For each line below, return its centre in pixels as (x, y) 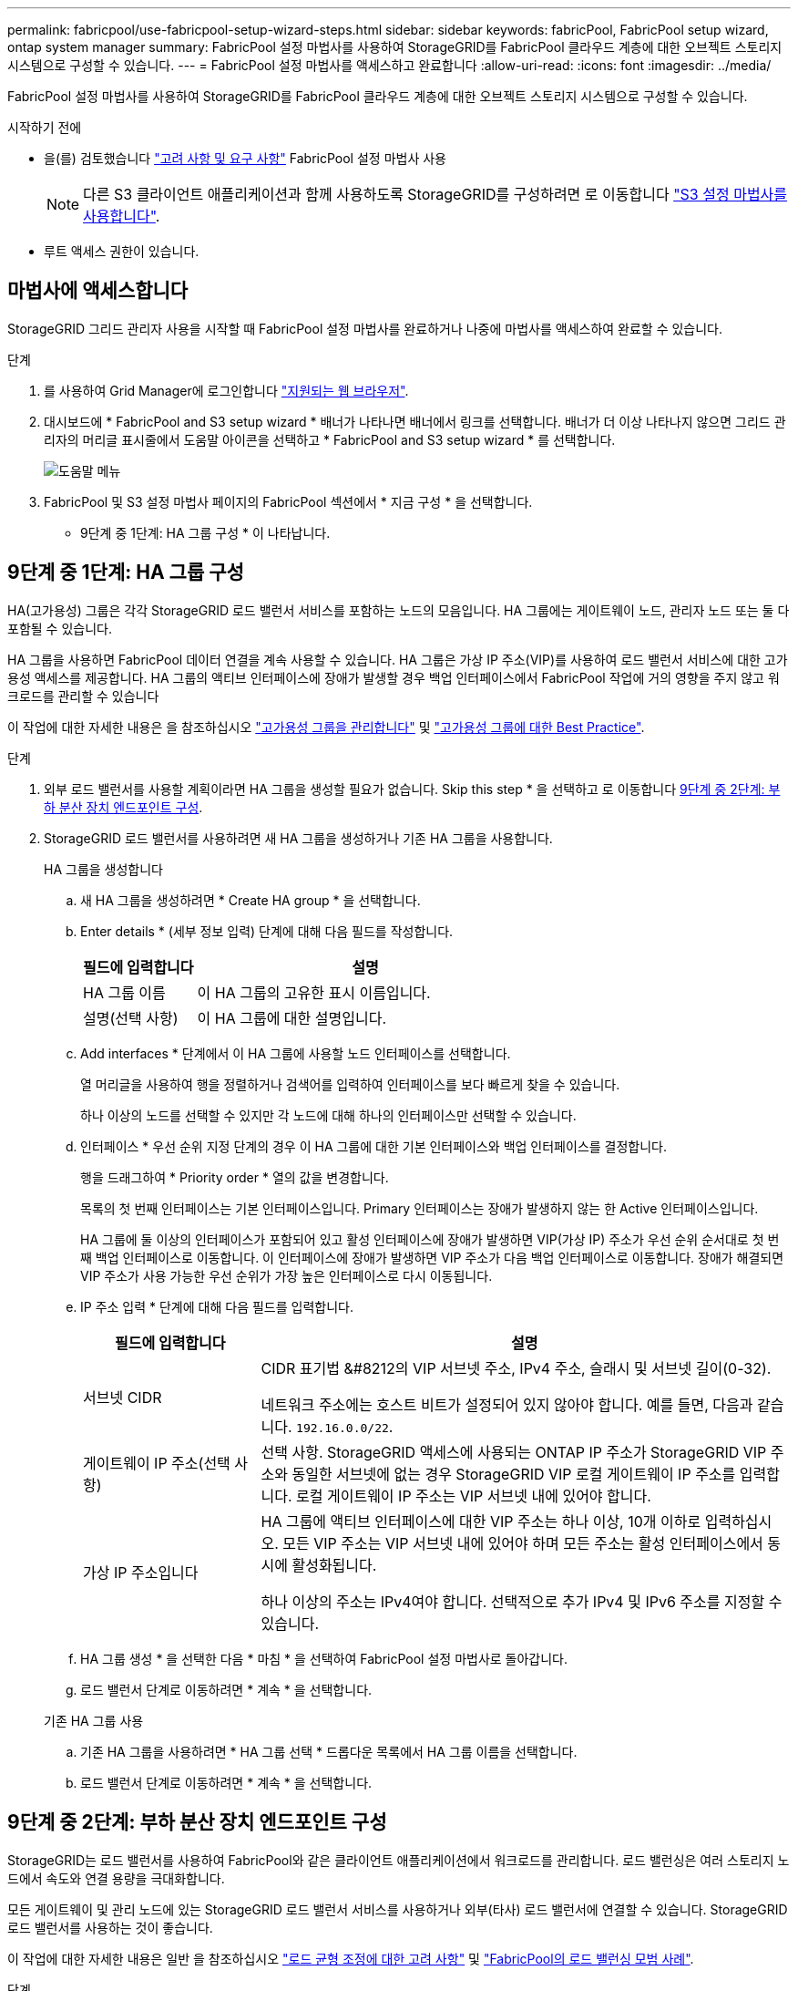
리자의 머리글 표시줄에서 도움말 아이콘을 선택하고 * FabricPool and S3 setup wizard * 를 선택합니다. (330, 439)
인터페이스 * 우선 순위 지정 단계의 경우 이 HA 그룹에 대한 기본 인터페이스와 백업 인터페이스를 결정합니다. (374, 1146)
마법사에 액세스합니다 (98, 291)
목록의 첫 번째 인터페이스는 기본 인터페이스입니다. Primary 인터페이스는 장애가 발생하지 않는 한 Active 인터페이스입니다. (419, 1208)
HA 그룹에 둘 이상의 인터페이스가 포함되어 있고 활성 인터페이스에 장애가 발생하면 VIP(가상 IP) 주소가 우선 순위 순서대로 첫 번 (430, 1239)
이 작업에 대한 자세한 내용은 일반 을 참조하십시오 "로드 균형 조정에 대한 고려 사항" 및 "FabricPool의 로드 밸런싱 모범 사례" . (351, 1958)
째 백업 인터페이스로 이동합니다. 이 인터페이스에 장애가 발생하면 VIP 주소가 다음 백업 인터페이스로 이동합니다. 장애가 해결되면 (432, 1257)
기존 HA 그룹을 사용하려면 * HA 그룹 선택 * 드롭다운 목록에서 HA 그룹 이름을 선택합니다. (329, 1751)
